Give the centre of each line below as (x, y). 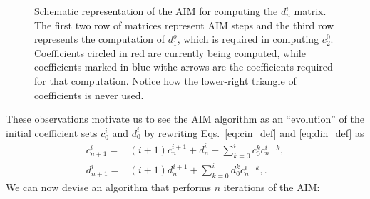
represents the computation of (100, 39)
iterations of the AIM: (272, 187)
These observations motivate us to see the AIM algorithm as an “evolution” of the (185, 119)
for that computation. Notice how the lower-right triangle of (165, 80)
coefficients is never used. (89, 95)
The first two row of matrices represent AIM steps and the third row (184, 25)
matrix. (310, 11)
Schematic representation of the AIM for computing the (156, 11)
